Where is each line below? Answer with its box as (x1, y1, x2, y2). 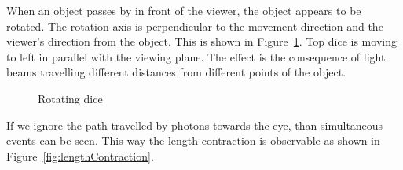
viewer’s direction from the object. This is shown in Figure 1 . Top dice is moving (6, 33, 397, 50)
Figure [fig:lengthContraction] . (6, 147, 154, 164)
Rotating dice (38, 90, 103, 106)
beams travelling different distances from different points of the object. (6, 64, 346, 80)
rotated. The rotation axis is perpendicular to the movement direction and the (6, 17, 383, 34)
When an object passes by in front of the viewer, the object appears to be (6, 2, 361, 18)
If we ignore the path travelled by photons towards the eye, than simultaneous (6, 116, 383, 133)
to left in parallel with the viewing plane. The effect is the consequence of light (6, 48, 386, 65)
